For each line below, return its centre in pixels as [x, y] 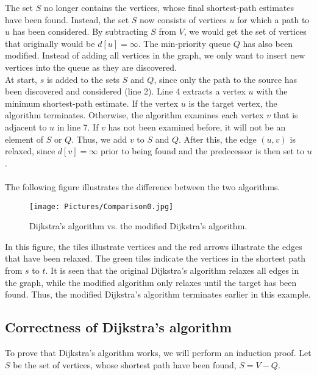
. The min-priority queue [184, 43]
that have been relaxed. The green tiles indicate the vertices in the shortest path [155, 258]
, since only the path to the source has [226, 79]
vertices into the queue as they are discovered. [91, 67]
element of [24, 139]
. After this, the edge [218, 139]
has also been [268, 43]
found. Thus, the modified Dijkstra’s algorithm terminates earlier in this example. [158, 294]
